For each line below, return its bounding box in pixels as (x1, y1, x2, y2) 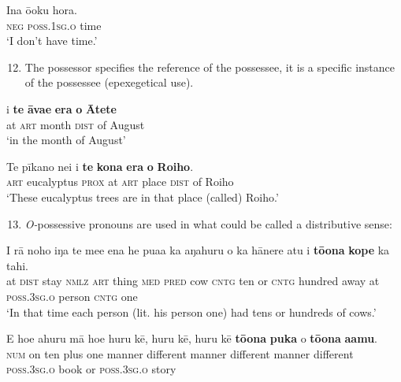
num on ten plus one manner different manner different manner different (6, 345, 354, 362)
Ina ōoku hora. (6, 2, 77, 17)
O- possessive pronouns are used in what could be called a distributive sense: (24, 215, 392, 232)
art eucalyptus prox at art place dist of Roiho (6, 173, 234, 190)
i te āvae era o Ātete (6, 100, 117, 117)
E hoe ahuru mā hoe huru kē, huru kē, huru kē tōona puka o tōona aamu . (6, 330, 378, 347)
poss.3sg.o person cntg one (6, 287, 138, 304)
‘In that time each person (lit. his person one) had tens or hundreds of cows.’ (6, 303, 377, 320)
